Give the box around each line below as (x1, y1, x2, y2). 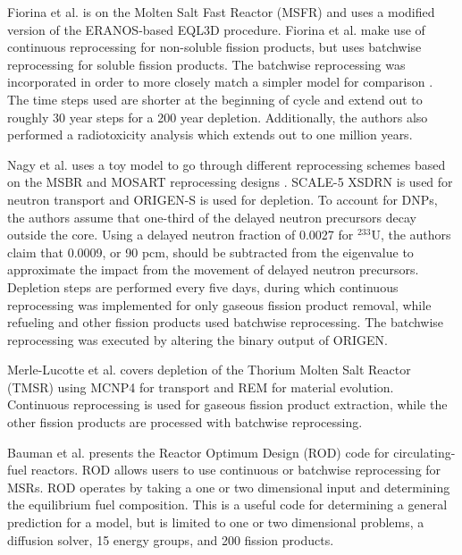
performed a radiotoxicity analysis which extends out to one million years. (7, 125, 413, 144)
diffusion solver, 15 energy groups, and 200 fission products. (7, 530, 334, 549)
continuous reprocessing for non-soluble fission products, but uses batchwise (7, 38, 422, 56)
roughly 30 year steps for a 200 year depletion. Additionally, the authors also (7, 107, 428, 126)
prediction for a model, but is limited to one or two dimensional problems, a (7, 513, 424, 532)
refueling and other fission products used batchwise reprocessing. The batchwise (7, 313, 444, 332)
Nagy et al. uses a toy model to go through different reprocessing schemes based (7, 155, 446, 173)
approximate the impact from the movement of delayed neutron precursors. (7, 260, 419, 279)
